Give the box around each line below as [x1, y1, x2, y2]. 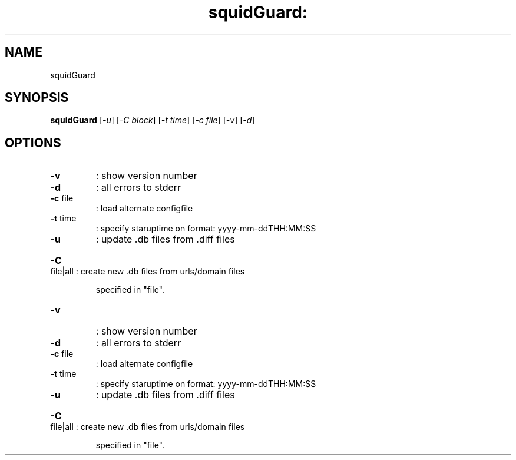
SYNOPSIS [5, 90, 69, 105]
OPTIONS [5, 135, 61, 150]
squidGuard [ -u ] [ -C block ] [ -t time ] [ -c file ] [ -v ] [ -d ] [50, 115, 255, 125]
